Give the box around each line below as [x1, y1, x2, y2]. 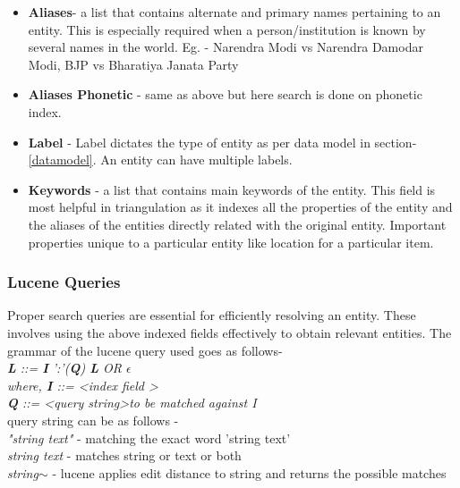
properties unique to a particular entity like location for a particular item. [28, 232, 434, 251]
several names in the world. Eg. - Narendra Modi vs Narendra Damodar [28, 38, 423, 56]
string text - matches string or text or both [7, 446, 242, 465]
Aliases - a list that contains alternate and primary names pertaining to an [28, 3, 441, 21]
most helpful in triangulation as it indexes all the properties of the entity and [28, 198, 453, 216]
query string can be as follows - [7, 410, 179, 429]
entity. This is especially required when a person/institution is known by [28, 20, 426, 38]
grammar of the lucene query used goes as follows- [7, 341, 283, 359]
